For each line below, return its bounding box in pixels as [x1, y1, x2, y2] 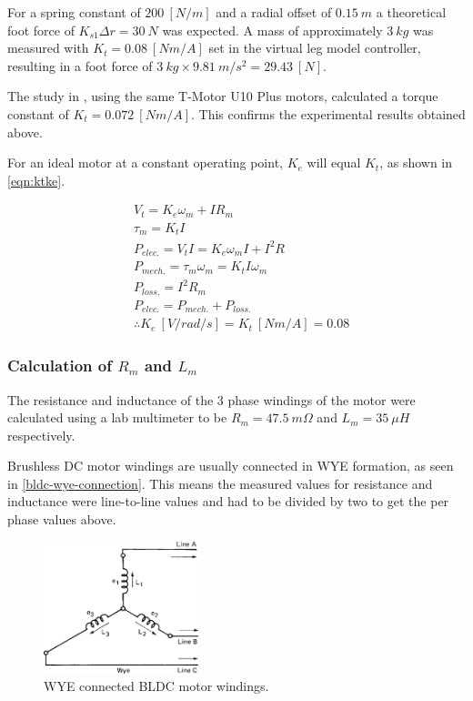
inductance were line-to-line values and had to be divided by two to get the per [7, 492, 449, 511]
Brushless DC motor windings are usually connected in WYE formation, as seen [7, 456, 454, 475]
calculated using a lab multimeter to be [7, 408, 227, 427]
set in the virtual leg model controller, [208, 38, 421, 57]
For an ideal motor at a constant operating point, [7, 153, 283, 172]
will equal [307, 153, 361, 172]
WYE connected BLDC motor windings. [44, 676, 269, 696]
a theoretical [376, 3, 447, 21]
